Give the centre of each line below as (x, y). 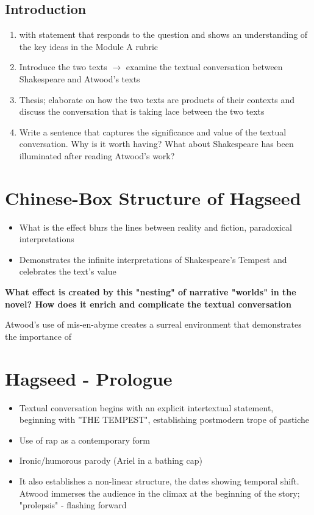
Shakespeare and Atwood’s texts (80, 78)
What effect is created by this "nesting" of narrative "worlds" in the (151, 292)
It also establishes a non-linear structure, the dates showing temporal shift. (159, 481)
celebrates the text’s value (68, 271)
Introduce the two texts (63, 67)
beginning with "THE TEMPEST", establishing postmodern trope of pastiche (164, 420)
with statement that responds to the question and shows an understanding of (163, 34)
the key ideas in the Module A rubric (89, 46)
